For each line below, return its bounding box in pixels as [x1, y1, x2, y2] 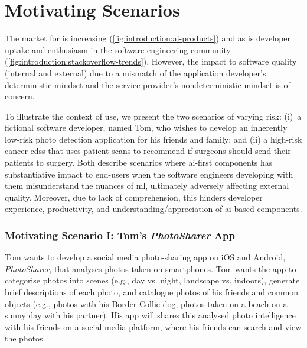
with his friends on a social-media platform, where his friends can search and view [5, 320, 302, 333]
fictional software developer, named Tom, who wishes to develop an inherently [5, 121, 288, 134]
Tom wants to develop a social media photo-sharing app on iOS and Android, [5, 251, 286, 263]
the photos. [5, 332, 45, 344]
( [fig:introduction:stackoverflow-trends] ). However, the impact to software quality [5, 55, 297, 67]
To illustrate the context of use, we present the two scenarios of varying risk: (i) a [5, 109, 302, 122]
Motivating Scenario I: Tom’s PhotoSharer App [5, 227, 235, 242]
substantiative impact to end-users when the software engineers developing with [5, 167, 293, 180]
